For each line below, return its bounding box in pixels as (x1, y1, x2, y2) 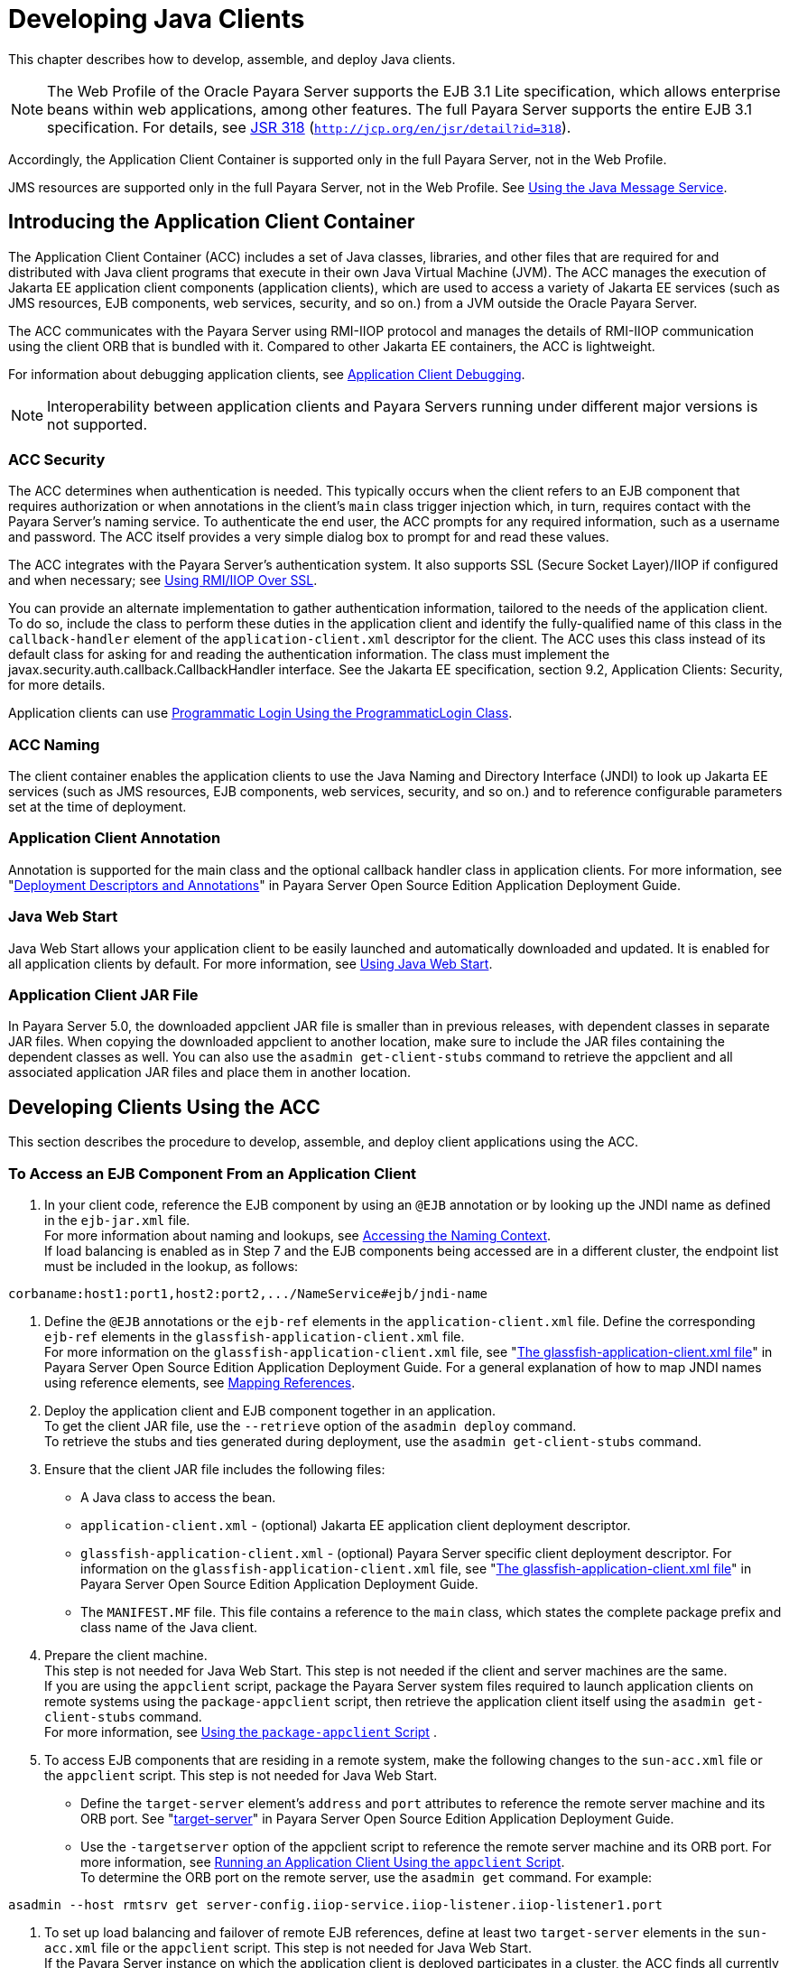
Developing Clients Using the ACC (8, 1095, 320, 1119)
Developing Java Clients (8, 4, 305, 34)
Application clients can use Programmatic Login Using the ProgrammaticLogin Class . (8, 705, 513, 721)
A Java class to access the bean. (80, 1489, 276, 1505)
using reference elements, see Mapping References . (44, 1374, 356, 1390)
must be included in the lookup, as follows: (44, 1258, 299, 1274)
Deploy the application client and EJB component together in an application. (44, 1402, 497, 1418)
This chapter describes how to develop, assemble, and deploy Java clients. (8, 51, 456, 67)
